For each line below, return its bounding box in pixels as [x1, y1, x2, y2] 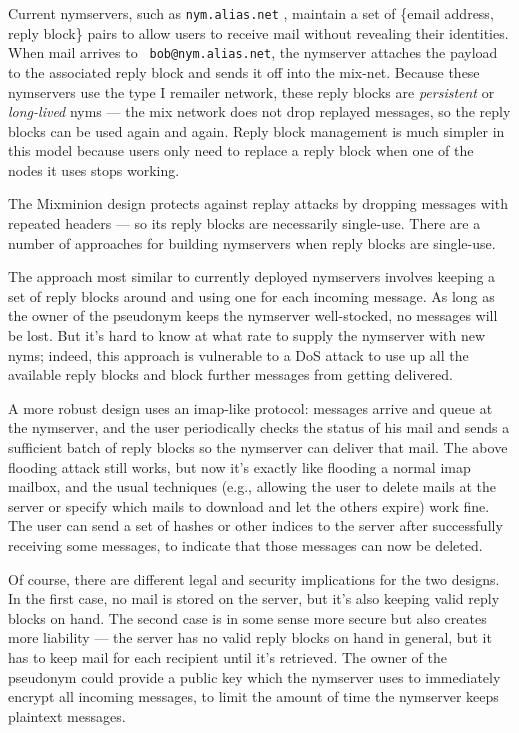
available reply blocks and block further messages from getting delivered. [8, 364, 454, 385]
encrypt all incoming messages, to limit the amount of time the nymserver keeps [8, 686, 499, 707]
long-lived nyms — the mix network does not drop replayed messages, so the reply [8, 101, 511, 122]
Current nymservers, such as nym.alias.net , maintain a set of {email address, [8, 3, 494, 23]
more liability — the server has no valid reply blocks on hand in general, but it [8, 627, 492, 648]
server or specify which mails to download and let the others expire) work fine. [8, 495, 490, 516]
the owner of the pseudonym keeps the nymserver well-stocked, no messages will [8, 305, 498, 326]
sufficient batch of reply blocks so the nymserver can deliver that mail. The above [8, 437, 508, 457]
